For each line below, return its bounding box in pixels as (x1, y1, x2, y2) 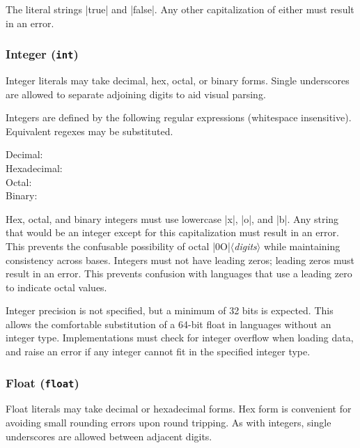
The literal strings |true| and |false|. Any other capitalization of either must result (6, 2, 354, 16)
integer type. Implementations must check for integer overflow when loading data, (6, 330, 354, 345)
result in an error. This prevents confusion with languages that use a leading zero (6, 266, 352, 281)
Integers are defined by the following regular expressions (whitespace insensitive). (6, 110, 352, 125)
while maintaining (263, 238, 341, 253)
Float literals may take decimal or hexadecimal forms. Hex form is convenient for (6, 401, 352, 416)
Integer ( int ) (6, 45, 79, 63)
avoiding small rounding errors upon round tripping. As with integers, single (6, 415, 331, 430)
